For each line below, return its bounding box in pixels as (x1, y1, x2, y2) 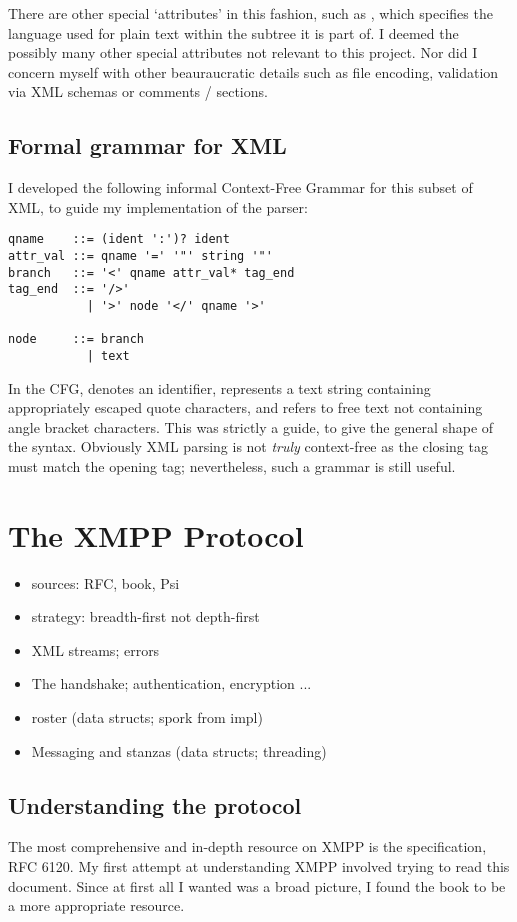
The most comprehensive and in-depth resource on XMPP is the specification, (8, 836, 487, 857)
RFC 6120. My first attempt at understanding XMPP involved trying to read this (8, 856, 510, 877)
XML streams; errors (31, 639, 160, 660)
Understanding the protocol (8, 789, 302, 820)
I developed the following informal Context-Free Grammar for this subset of (8, 177, 473, 198)
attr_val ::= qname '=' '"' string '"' (8, 249, 273, 264)
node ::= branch (8, 332, 145, 347)
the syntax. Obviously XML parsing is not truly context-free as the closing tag (8, 436, 488, 457)
